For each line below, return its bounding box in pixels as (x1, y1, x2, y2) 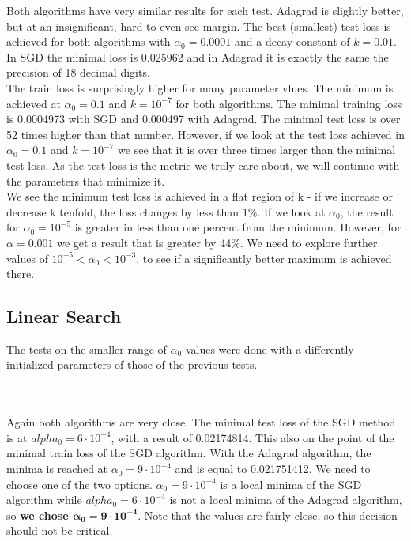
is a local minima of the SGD (220, 475, 362, 492)
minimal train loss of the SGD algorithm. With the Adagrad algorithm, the (6, 445, 371, 461)
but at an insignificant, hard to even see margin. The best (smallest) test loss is (6, 17, 391, 34)
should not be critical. (6, 522, 113, 539)
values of (6, 250, 48, 266)
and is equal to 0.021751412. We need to (175, 460, 371, 477)
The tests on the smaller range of (6, 340, 167, 357)
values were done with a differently (185, 340, 354, 357)
